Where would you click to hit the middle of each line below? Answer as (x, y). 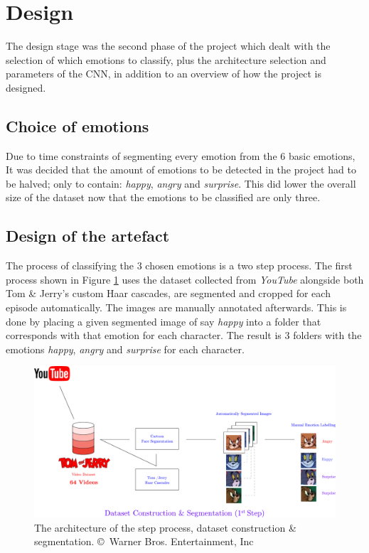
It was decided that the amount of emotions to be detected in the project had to (181, 170)
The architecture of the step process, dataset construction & (165, 527)
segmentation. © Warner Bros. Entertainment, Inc (144, 541)
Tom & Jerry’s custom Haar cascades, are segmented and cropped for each (168, 293)
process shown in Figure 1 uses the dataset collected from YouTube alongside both (185, 279)
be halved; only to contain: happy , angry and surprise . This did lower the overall (181, 183)
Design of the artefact (88, 236)
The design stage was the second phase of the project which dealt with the (168, 46)
